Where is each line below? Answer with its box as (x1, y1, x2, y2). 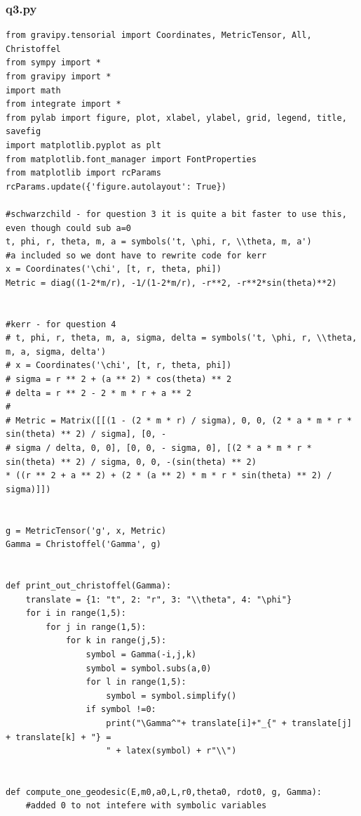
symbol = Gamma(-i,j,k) (86, 649, 197, 659)
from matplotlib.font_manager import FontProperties (6, 154, 257, 164)
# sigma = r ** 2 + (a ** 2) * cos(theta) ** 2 (6, 374, 232, 385)
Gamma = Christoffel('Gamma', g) (6, 539, 161, 550)
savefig (6, 126, 41, 137)
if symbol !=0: (86, 704, 156, 715)
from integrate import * (6, 99, 121, 110)
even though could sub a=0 (6, 223, 131, 233)
